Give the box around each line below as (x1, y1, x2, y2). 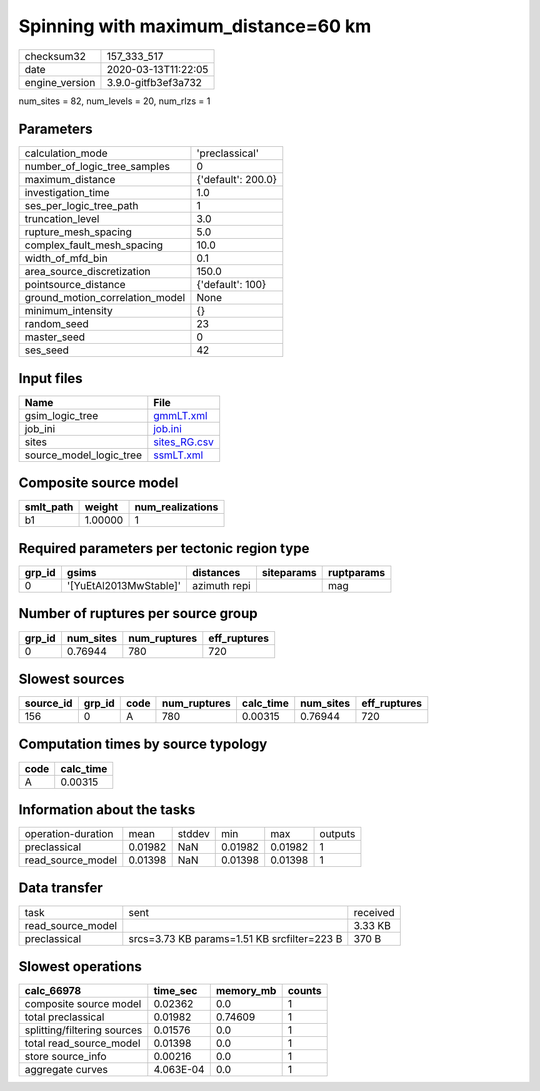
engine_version (24, 75, 96, 89)
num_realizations (134, 500, 219, 514)
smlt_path (24, 500, 74, 514)
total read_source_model (24, 1036, 141, 1050)
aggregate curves (24, 1063, 109, 1077)
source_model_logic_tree (24, 448, 142, 462)
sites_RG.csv (153, 435, 214, 449)
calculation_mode (24, 146, 109, 160)
